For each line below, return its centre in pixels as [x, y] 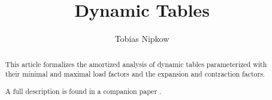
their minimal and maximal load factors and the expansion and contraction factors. [135, 74]
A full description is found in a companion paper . [83, 91]
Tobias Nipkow [142, 39]
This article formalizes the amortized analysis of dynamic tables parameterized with [136, 64]
